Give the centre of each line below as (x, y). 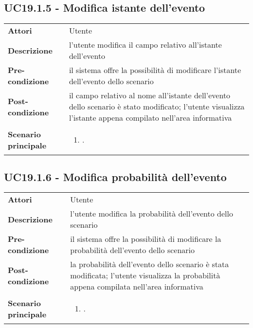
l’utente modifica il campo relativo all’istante (145, 45)
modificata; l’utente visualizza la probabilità (145, 275)
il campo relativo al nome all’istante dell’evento (150, 95)
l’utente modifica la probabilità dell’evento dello (152, 214)
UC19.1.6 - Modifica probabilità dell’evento (115, 176)
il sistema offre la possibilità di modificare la (146, 239)
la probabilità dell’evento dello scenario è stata (150, 264)
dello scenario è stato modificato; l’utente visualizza (157, 107)
